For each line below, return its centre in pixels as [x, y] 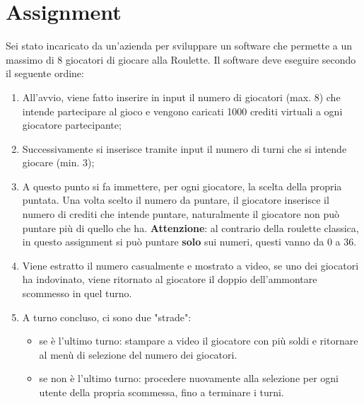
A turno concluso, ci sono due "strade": [107, 317]
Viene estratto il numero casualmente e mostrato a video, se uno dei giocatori [190, 265]
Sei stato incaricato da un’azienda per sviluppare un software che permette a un [179, 46]
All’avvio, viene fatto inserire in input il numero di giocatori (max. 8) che [181, 97]
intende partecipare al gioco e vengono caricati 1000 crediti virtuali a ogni [182, 111]
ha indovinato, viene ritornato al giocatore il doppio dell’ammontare [170, 279]
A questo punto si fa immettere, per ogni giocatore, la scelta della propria [182, 186]
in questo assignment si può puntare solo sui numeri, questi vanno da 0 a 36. [189, 242]
